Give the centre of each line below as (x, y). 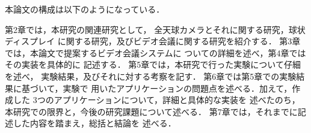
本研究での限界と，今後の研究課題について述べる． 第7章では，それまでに (151, 111)
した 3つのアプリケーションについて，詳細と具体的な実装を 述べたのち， (156, 100)
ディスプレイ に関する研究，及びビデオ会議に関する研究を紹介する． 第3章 (153, 41)
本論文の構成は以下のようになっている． (85, 9)
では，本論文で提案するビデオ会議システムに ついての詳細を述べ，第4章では (155, 52)
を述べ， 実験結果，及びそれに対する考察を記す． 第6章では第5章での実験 (151, 76)
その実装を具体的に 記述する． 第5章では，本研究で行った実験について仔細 (153, 64)
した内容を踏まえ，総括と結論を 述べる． (94, 123)
